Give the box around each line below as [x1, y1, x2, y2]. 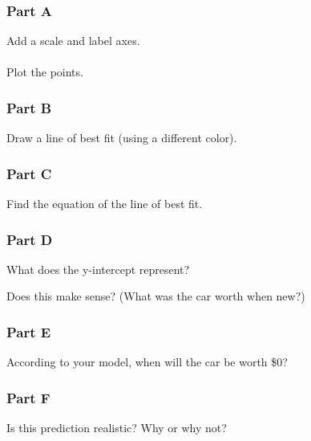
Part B [6, 97, 52, 117]
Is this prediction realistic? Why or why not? [6, 419, 227, 436]
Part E [6, 321, 51, 341]
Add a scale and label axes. [6, 32, 140, 49]
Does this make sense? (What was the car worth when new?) [6, 288, 305, 304]
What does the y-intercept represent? [6, 260, 190, 277]
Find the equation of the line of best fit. [6, 195, 203, 212]
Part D [6, 229, 53, 249]
